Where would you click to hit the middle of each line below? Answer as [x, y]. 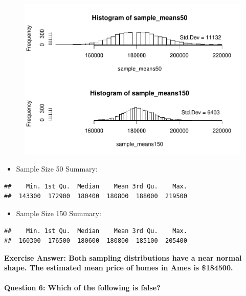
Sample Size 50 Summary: [57, 169]
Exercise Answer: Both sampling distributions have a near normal [123, 257]
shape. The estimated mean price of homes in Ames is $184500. [119, 268]
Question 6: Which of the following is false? [82, 288]
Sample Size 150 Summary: [59, 213]
